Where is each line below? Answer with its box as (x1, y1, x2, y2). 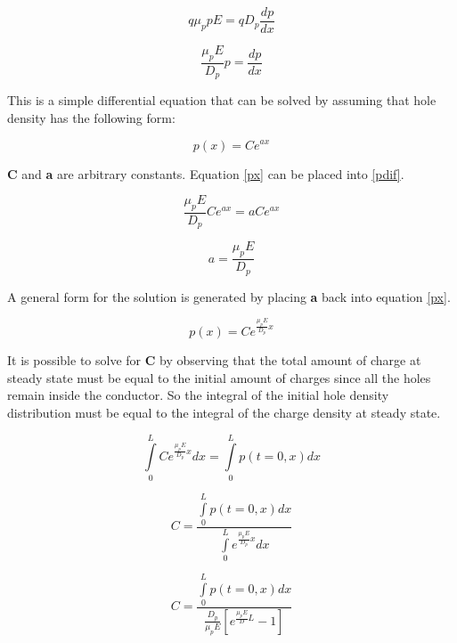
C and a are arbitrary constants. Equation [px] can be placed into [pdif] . (7, 164, 404, 183)
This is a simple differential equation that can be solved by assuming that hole (7, 91, 437, 110)
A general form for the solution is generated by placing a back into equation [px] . (7, 287, 451, 305)
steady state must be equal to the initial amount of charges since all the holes (7, 368, 431, 387)
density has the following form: (7, 108, 175, 126)
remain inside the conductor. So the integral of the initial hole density (7, 386, 389, 404)
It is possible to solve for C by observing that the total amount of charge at (7, 351, 421, 370)
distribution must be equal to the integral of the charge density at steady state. (7, 403, 441, 422)
